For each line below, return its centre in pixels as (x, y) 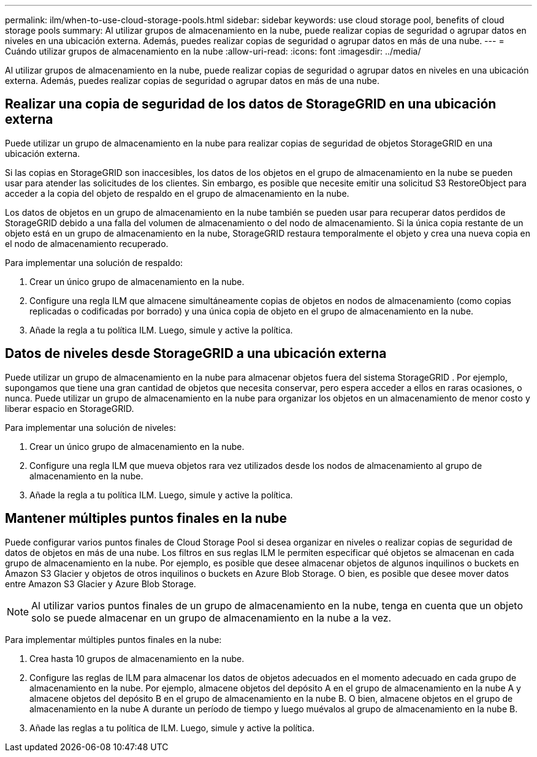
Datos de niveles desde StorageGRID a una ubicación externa (196, 354)
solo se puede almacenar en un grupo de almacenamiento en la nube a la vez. (211, 618)
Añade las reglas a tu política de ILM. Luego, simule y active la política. (172, 728)
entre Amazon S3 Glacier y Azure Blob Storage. (101, 584)
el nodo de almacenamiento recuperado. (87, 243)
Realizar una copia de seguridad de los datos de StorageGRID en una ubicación (251, 104)
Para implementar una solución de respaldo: (94, 262)
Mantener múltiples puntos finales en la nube (146, 519)
